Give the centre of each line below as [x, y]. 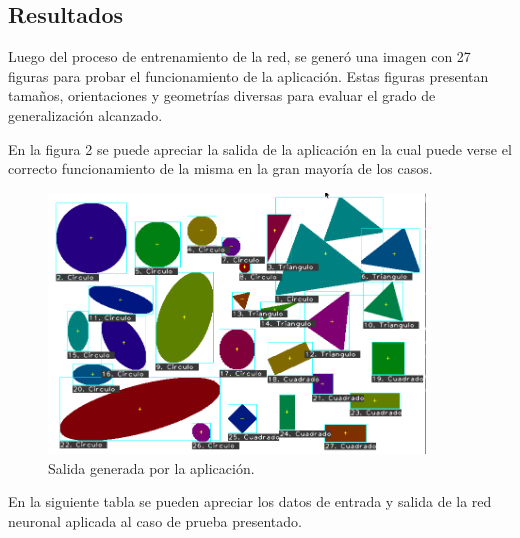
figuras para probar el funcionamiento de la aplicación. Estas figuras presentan [248, 75]
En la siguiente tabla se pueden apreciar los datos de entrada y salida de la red [250, 501]
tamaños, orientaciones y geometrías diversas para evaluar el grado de [222, 95]
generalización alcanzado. [85, 114]
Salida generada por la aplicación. [151, 467]
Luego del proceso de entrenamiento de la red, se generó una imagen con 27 [239, 56]
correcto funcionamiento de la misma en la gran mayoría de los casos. [220, 168]
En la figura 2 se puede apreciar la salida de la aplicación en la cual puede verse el [260, 148]
